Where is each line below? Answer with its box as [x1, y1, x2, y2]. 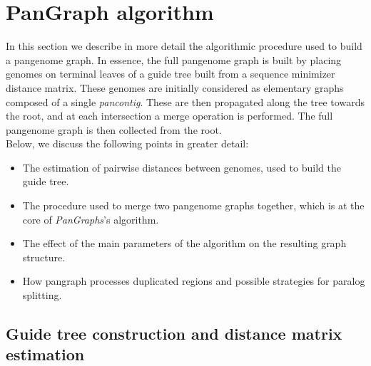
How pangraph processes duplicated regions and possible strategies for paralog [22, 273, 365, 288]
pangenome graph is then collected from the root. [6, 122, 222, 137]
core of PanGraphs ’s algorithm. [22, 211, 159, 226]
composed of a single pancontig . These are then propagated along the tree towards [6, 94, 365, 109]
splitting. [22, 288, 62, 303]
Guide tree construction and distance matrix [6, 323, 342, 345]
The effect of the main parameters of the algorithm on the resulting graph [22, 236, 347, 251]
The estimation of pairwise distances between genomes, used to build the [22, 160, 341, 174]
